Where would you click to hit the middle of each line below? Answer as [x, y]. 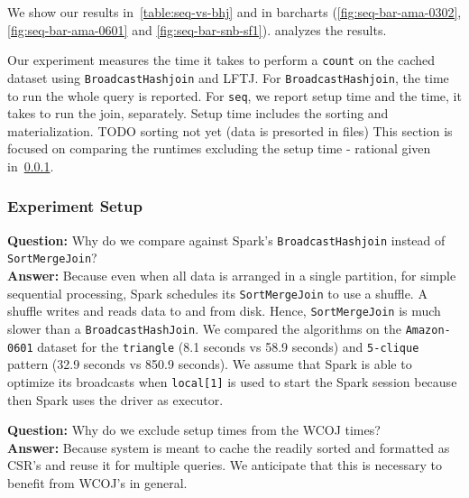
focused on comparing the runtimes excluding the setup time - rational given [219, 148]
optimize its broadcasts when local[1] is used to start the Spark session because [232, 381]
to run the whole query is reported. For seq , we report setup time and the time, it [234, 95]
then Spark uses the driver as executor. [115, 399]
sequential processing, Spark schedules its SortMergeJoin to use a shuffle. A [217, 293]
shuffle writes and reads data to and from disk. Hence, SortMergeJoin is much [224, 311]
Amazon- [428, 330]
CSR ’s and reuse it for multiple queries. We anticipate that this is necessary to [225, 465]
